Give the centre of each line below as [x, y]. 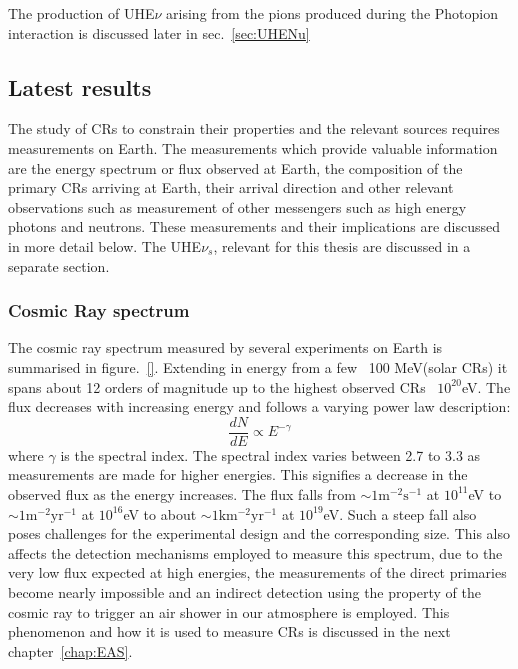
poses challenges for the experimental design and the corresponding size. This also [259, 533]
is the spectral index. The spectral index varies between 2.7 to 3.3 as [270, 454]
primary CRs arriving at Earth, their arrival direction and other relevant [231, 187]
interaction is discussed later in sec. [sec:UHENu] [159, 32]
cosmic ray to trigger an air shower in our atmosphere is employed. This [229, 611]
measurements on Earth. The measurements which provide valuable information [253, 147]
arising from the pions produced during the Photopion [332, 13]
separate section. [59, 265]
